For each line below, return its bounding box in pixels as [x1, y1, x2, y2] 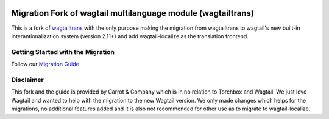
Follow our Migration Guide [11, 61, 79, 68]
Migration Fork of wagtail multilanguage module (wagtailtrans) [11, 8, 254, 18]
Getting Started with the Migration [11, 47, 115, 56]
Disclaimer [11, 75, 44, 84]
